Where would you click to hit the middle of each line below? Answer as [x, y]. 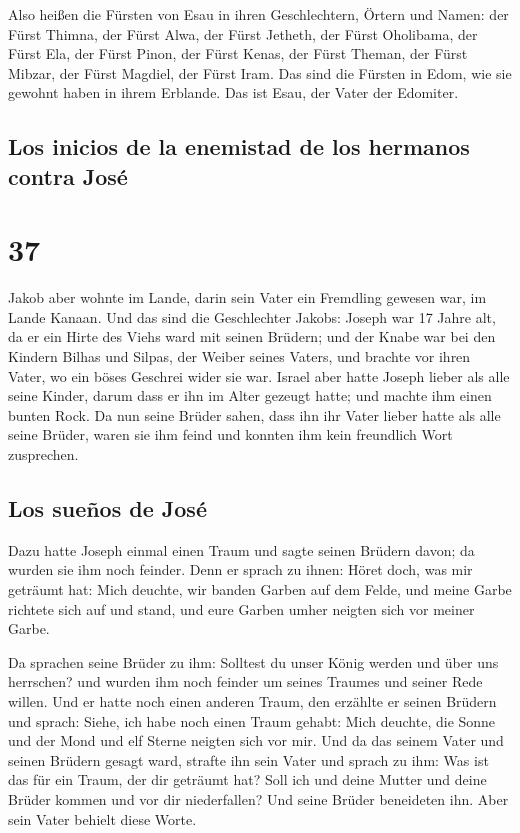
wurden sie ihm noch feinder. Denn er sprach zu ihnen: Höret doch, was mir [240, 569]
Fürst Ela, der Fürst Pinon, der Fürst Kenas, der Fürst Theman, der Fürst [238, 53]
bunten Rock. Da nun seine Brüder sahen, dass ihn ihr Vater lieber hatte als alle [254, 414]
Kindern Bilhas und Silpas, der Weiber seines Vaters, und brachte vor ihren [239, 356]
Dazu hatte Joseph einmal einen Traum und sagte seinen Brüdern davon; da [241, 549]
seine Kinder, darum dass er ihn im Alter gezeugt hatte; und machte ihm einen [250, 395]
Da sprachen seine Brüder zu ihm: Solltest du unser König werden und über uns [253, 661]
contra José [68, 175]
